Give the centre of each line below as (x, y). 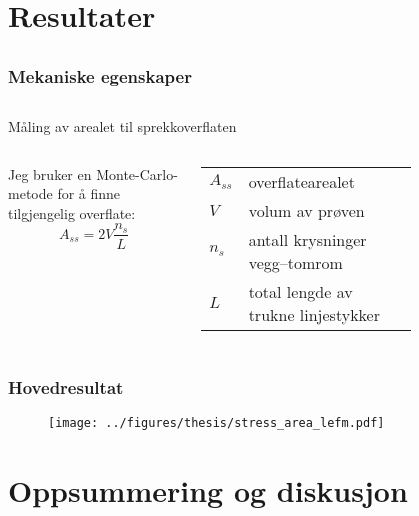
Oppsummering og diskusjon (208, 490)
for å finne (89, 193)
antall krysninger (307, 239)
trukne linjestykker (314, 314)
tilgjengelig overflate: (72, 212)
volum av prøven (306, 210)
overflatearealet (301, 181)
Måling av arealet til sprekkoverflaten (122, 126)
